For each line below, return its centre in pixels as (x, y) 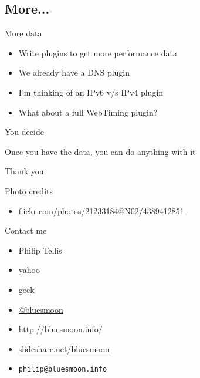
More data (23, 33)
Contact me (26, 230)
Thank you (24, 171)
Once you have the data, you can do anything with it (100, 151)
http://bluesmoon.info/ (60, 329)
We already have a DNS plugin (74, 72)
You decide (24, 132)
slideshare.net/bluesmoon (64, 348)
